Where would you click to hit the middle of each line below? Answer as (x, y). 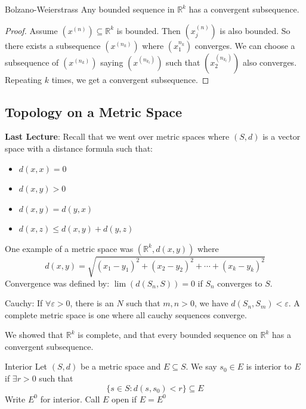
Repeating (24, 79)
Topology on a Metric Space (94, 111)
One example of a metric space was (69, 248)
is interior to (269, 366)
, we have (211, 303)
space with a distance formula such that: (79, 148)
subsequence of (32, 62)
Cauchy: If (24, 303)
